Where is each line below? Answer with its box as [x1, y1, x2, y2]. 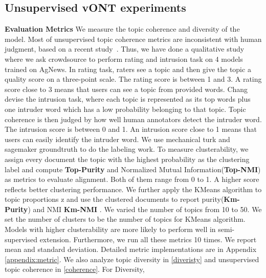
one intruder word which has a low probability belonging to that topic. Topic [5, 103, 246, 114]
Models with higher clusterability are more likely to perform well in [5, 224, 216, 235]
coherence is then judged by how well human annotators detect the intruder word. [5, 113, 262, 124]
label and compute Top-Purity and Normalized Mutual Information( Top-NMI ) [5, 164, 261, 174]
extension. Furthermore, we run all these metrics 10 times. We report [39, 234, 257, 244]
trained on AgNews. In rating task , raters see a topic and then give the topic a [5, 63, 251, 74]
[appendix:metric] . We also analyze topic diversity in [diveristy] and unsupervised [5, 253, 259, 264]
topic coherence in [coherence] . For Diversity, [5, 264, 145, 274]
